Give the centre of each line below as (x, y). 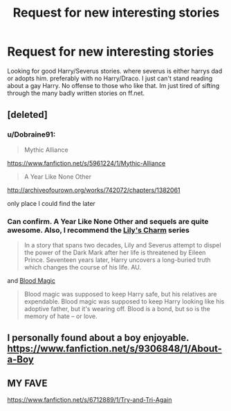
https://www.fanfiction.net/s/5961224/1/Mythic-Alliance (86, 163)
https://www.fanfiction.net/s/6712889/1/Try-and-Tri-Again (90, 400)
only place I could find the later (51, 203)
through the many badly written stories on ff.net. (76, 93)
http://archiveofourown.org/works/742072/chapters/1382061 (94, 190)
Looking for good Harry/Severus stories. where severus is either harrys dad (115, 71)
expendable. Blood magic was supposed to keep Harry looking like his (124, 301)
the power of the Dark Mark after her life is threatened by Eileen (115, 252)
